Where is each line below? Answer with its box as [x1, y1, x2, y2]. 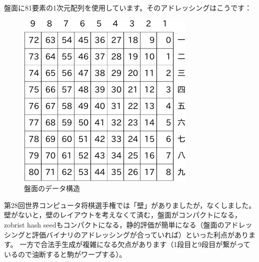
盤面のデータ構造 [24, 183, 80, 193]
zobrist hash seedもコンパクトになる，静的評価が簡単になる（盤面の [4, 219, 224, 229]
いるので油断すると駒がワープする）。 [4, 248, 126, 259]
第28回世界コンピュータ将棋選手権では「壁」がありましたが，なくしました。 [4, 199, 256, 210]
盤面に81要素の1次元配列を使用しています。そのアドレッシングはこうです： [4, 2, 252, 12]
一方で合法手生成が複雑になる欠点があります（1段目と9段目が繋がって [19, 239, 250, 249]
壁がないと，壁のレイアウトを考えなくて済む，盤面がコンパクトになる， [4, 209, 242, 220]
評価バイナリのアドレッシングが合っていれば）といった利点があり [31, 229, 249, 239]
